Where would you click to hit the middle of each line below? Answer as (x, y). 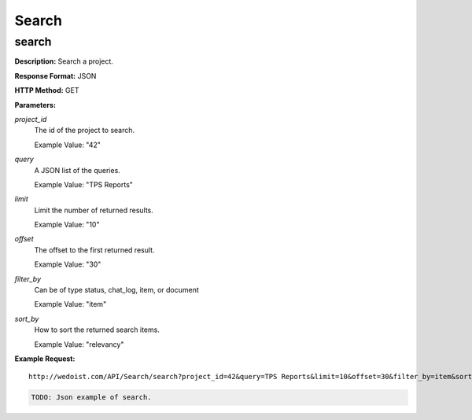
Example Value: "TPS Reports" (84, 184)
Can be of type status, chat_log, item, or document (117, 290)
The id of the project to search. (85, 131)
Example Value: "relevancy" (79, 344)
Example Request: (45, 359)
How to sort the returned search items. (97, 330)
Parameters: (35, 105)
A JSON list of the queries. (77, 170)
